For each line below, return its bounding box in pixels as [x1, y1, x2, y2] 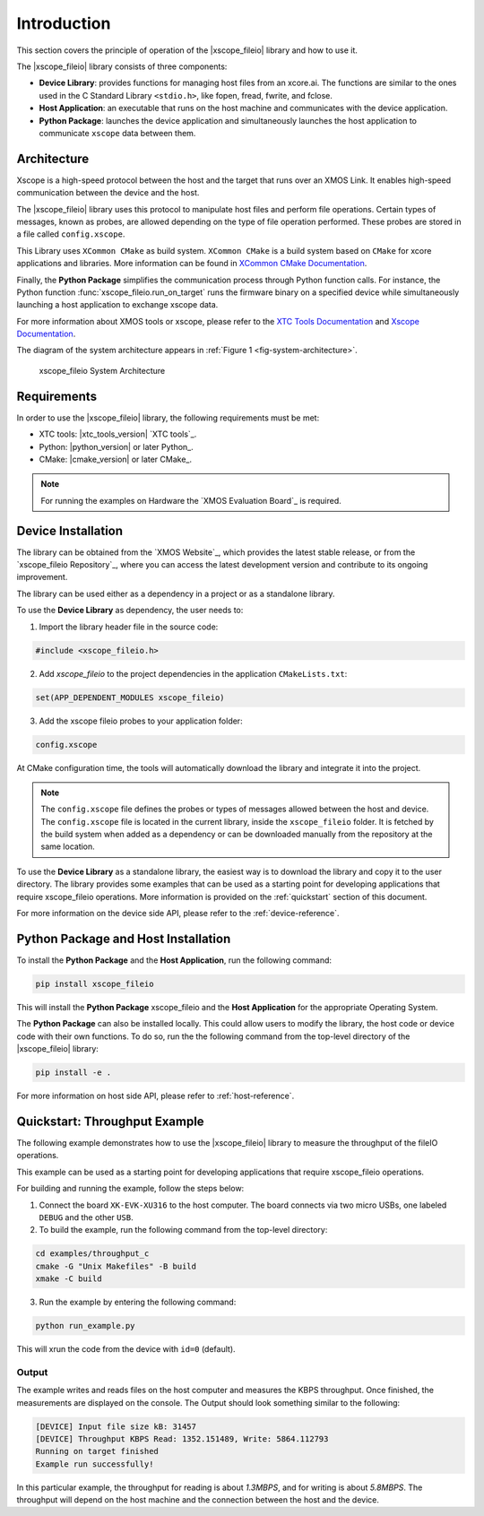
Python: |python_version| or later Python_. [39, 441, 194, 452]
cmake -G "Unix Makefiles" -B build [35, 1260, 197, 1271]
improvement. [16, 572, 68, 583]
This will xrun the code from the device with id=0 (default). [16, 1344, 237, 1354]
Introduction [16, 13, 111, 33]
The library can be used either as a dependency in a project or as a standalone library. [16, 588, 335, 599]
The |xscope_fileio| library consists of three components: [16, 61, 228, 72]
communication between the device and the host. [16, 187, 200, 198]
